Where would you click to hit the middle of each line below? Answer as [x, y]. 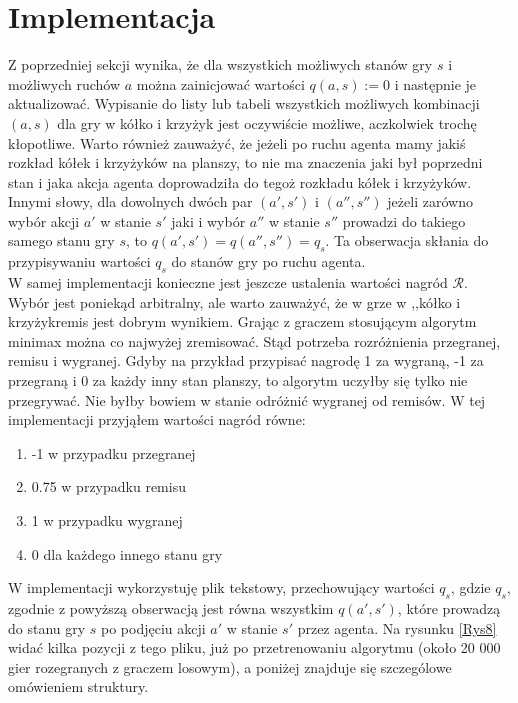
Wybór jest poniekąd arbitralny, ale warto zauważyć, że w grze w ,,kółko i [234, 301]
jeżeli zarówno [430, 201]
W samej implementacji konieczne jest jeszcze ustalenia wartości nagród [228, 282]
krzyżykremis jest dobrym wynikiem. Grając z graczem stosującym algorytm [242, 321]
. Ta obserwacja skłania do [407, 240]
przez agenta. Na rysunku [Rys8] [397, 627]
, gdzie [470, 587]
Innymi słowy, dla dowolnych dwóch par [130, 201]
